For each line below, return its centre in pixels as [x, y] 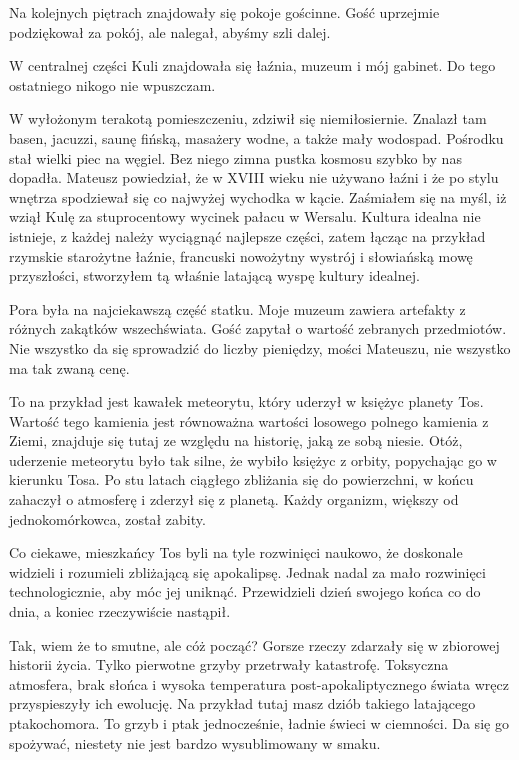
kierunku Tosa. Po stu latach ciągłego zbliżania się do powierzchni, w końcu [241, 479]
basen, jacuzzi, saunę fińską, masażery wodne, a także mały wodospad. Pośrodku [256, 137]
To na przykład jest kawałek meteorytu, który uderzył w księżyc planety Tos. [246, 401]
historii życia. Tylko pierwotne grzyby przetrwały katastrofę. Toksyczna [229, 664]
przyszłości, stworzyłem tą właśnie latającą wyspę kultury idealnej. [214, 275]
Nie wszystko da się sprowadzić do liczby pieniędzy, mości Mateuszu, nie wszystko [260, 347]
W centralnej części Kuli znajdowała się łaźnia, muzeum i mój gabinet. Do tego [252, 65]
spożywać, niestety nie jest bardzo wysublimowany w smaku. [195, 742]
